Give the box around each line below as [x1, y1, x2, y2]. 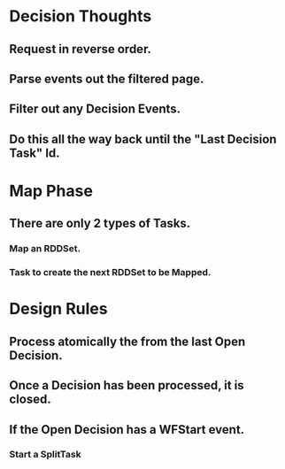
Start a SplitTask [9, 449, 81, 461]
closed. [9, 392, 51, 407]
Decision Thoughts [9, 6, 152, 27]
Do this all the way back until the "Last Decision [9, 131, 277, 147]
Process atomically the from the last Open [9, 334, 246, 349]
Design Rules [9, 299, 108, 319]
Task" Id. [9, 145, 60, 160]
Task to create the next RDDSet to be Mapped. [9, 266, 212, 279]
